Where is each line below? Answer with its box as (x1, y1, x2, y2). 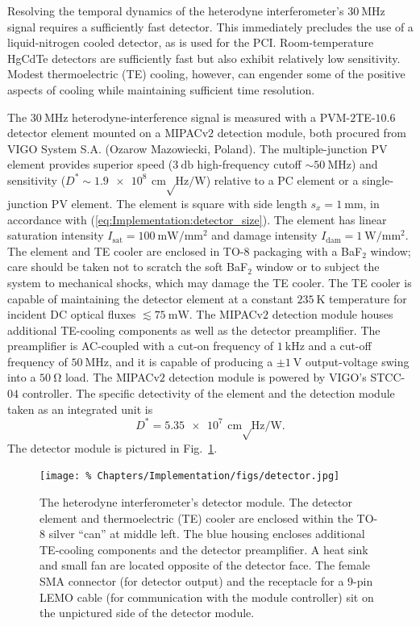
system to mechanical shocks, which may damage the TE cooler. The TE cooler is (7, 273, 412, 290)
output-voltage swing (306, 353, 410, 369)
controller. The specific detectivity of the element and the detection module (22, 385, 395, 402)
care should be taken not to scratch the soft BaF (7, 258, 248, 275)
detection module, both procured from (217, 124, 407, 141)
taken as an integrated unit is (7, 400, 153, 417)
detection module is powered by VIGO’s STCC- (168, 369, 405, 386)
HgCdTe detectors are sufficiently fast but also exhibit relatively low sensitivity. (7, 49, 401, 66)
